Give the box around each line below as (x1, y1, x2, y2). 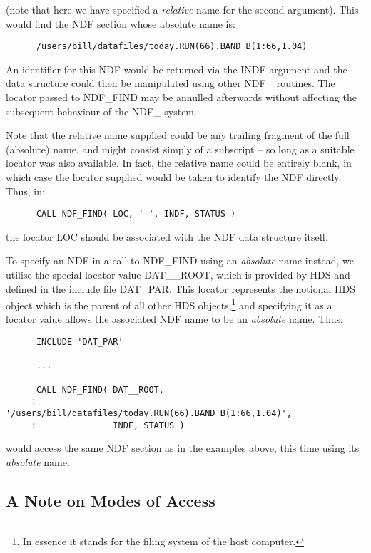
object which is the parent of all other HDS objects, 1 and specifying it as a (6, 296, 332, 312)
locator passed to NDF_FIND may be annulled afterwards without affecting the (6, 90, 357, 105)
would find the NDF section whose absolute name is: (6, 16, 235, 31)
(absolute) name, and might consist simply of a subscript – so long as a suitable (6, 141, 355, 156)
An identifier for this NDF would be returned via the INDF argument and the (6, 61, 347, 76)
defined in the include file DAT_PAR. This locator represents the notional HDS (6, 281, 355, 296)
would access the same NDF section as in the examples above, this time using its (6, 440, 360, 455)
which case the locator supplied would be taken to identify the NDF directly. (6, 170, 342, 184)
